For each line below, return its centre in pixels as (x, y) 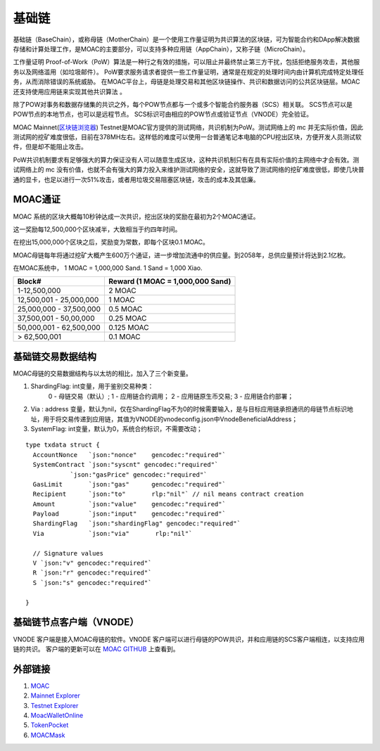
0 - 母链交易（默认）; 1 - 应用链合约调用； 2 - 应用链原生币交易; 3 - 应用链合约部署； (171, 396)
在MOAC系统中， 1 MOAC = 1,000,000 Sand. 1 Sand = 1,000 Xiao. (108, 268)
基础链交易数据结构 (55, 356)
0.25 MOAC (128, 319)
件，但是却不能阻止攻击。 (50, 147)
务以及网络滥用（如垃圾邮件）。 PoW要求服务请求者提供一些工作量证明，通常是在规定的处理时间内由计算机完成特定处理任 (189, 72)
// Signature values (68, 553)
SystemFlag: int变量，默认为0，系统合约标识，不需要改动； (117, 428)
